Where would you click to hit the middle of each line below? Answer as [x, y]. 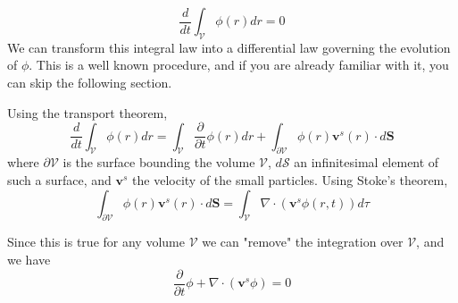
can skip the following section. [90, 82]
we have [29, 260]
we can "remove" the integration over [303, 242]
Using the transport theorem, [87, 112]
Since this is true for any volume [96, 242]
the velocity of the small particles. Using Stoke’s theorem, [290, 180]
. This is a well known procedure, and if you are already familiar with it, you [239, 65]
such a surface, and [59, 180]
